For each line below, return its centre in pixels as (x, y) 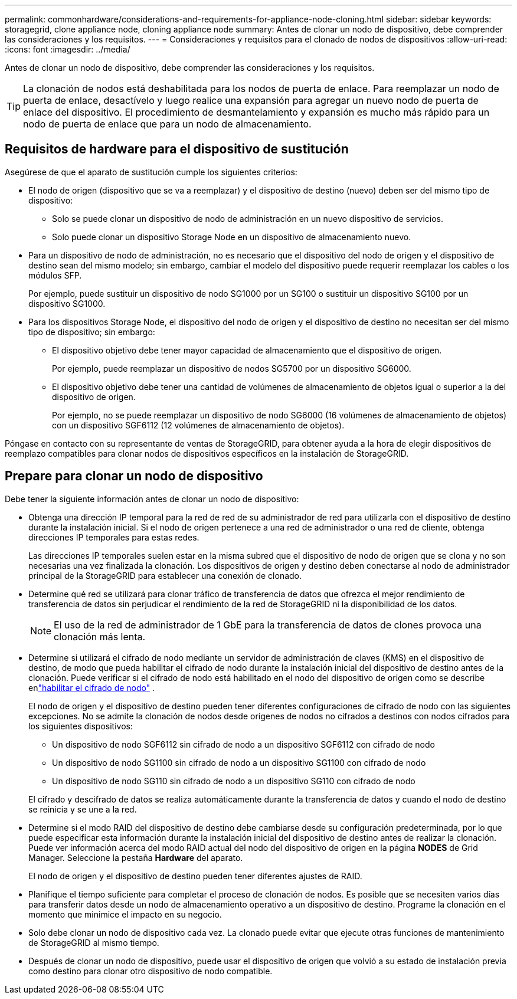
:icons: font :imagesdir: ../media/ (68, 49)
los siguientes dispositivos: (81, 726)
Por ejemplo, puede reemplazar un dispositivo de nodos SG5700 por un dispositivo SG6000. (232, 368)
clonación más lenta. (100, 636)
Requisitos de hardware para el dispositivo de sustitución (177, 149)
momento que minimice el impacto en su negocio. (125, 914)
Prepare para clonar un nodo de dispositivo (134, 476)
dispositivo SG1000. (67, 303)
